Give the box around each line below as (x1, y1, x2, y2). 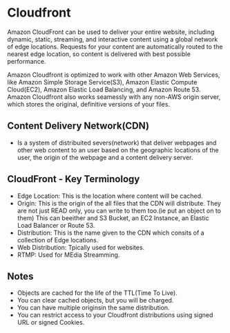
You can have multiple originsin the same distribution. (17, 303, 171, 312)
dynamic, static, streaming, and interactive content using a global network (7, 35, 218, 43)
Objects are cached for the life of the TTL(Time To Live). (17, 289, 178, 297)
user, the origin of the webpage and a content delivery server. (17, 153, 193, 161)
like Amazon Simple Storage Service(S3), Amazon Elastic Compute (7, 78, 198, 86)
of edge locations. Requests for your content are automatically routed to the (7, 42, 223, 51)
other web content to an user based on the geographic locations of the (17, 145, 219, 154)
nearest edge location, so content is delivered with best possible (7, 50, 191, 58)
